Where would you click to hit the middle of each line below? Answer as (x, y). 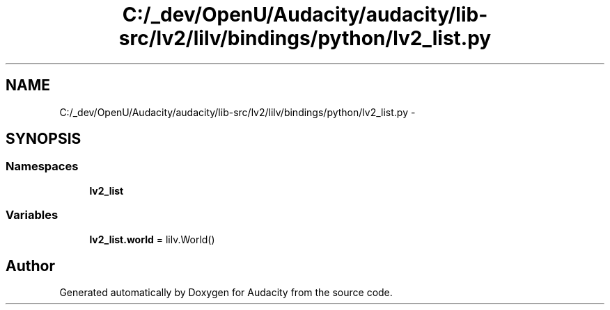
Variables (32, 215)
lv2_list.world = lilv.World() (152, 239)
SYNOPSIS (44, 139)
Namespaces (42, 166)
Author (30, 266)
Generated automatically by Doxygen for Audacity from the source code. (226, 293)
